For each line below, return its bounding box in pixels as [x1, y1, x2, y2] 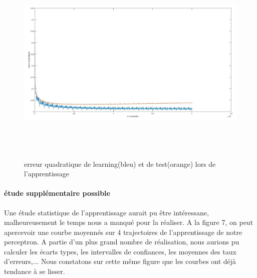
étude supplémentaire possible [4, 188, 110, 198]
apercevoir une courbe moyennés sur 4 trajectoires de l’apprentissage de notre [4, 226, 242, 237]
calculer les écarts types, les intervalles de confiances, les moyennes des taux [4, 246, 236, 256]
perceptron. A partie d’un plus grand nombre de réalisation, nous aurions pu [4, 236, 239, 247]
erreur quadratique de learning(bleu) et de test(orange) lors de [24, 158, 216, 169]
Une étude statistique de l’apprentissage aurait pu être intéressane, [4, 207, 209, 217]
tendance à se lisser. [4, 266, 65, 276]
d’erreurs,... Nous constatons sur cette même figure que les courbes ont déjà [4, 256, 236, 266]
